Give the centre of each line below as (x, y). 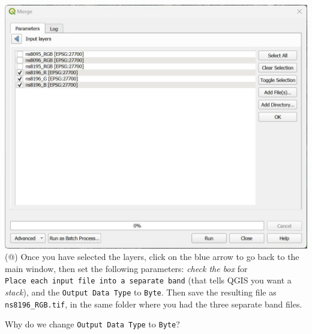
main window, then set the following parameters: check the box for (126, 268)
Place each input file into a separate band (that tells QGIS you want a (148, 280)
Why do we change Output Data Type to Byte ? (92, 324)
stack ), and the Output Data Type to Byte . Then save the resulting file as (141, 292)
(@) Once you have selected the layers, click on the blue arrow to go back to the (152, 257)
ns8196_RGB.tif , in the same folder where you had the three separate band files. (154, 304)
